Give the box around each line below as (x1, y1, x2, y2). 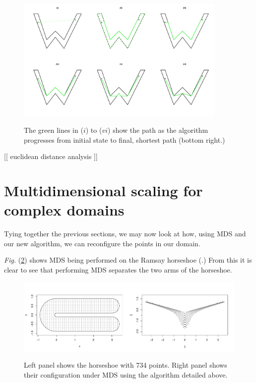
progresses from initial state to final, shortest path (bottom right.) (24, 134, 225, 145)
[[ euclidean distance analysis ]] (4, 151, 98, 162)
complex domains (4, 200, 125, 220)
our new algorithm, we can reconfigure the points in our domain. (4, 238, 200, 248)
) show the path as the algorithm (108, 125, 208, 135)
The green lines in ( (24, 125, 83, 135)
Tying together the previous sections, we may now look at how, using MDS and (4, 228, 246, 239)
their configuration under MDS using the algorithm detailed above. (24, 369, 228, 380)
